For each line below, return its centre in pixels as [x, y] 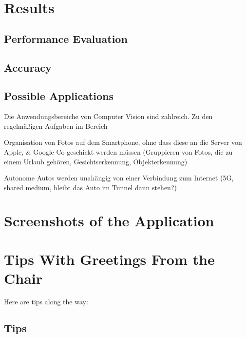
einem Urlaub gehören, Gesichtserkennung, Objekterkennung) [96, 161]
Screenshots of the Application [109, 221]
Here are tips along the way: [46, 301]
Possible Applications [59, 96]
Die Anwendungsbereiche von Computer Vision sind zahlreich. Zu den [108, 116]
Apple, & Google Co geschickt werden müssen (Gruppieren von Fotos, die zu [118, 151]
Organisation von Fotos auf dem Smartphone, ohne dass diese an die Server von [123, 142]
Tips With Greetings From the [109, 259]
